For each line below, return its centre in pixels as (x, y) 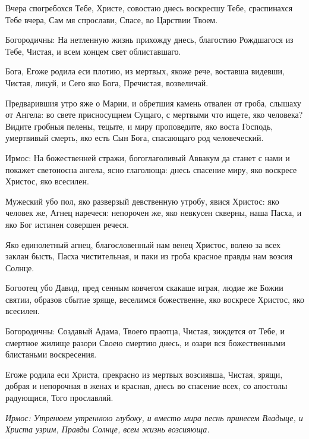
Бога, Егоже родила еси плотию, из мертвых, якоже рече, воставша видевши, (145, 71)
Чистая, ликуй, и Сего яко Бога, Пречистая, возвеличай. (107, 82)
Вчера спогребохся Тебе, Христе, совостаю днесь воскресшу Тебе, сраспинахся (149, 8)
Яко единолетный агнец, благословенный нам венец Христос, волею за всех (143, 244)
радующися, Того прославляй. (59, 398)
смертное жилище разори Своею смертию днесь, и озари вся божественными (145, 342)
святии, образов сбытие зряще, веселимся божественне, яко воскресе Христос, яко (155, 299)
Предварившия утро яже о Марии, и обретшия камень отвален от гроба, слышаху (153, 103)
